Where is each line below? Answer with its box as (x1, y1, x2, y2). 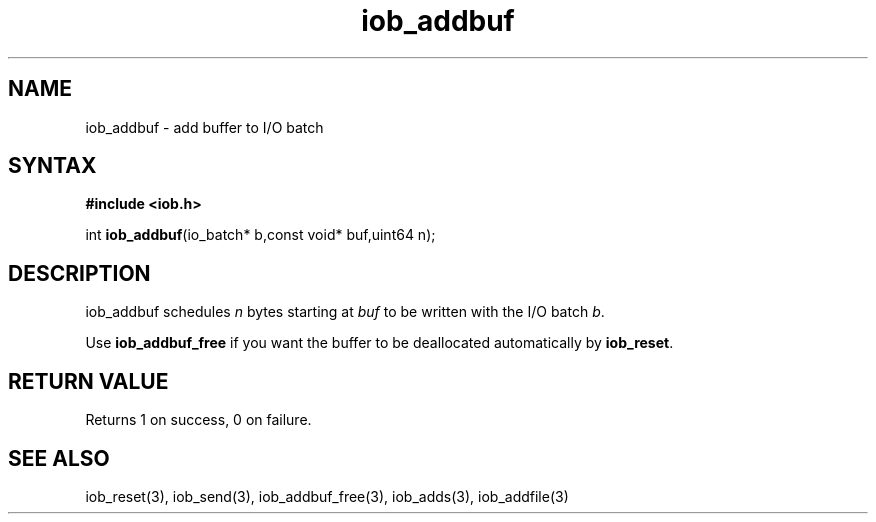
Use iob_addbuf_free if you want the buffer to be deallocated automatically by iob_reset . (85, 334, 674, 352)
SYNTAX (8, 153, 97, 179)
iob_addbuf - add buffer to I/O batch (85, 118, 324, 136)
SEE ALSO (8, 445, 110, 471)
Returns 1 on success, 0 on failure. (85, 411, 312, 429)
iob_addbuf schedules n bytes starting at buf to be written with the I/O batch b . (85, 303, 605, 321)
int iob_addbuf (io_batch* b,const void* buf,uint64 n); (85, 226, 436, 244)
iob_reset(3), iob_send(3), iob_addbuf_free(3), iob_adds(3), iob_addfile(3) (85, 487, 569, 505)
